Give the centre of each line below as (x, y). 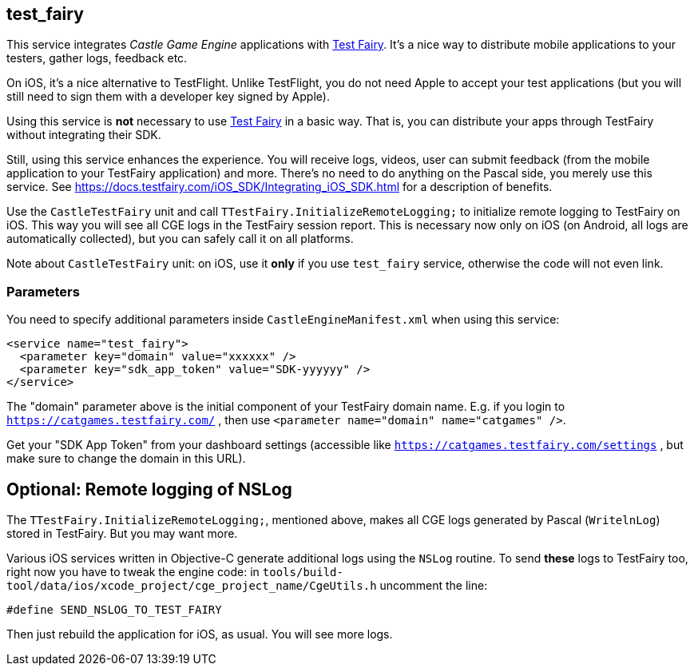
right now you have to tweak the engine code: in (133, 572)
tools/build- (303, 573)
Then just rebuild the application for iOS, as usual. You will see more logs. (200, 634)
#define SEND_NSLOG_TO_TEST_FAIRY (114, 610)
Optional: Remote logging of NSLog (149, 489)
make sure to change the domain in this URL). (126, 459)
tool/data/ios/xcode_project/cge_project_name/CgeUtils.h (192, 586)
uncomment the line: (434, 586)
